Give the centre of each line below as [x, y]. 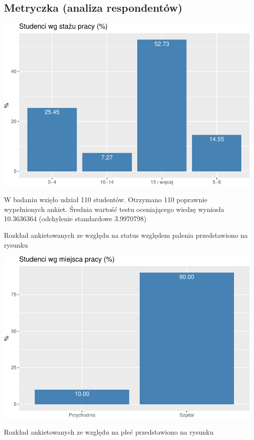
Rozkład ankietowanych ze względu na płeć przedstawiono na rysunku [109, 432]
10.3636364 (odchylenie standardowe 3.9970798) [75, 219]
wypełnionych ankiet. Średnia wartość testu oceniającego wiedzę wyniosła [114, 209]
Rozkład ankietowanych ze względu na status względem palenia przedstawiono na [126, 235]
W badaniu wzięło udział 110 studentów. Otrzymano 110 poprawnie [106, 199]
